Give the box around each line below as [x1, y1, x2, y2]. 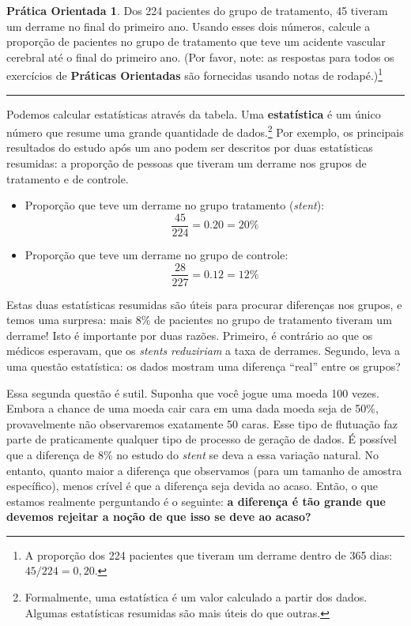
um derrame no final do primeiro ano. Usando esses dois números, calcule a [6, 17, 371, 34]
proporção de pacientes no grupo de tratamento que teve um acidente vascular [6, 33, 386, 50]
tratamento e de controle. [6, 170, 129, 187]
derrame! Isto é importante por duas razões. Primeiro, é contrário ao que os [6, 326, 373, 343]
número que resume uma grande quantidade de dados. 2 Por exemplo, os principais [6, 122, 404, 140]
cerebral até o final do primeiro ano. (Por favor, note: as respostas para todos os [6, 48, 394, 65]
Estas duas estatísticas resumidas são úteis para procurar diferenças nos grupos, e [6, 296, 402, 312]
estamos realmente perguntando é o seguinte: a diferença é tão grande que [6, 492, 386, 509]
